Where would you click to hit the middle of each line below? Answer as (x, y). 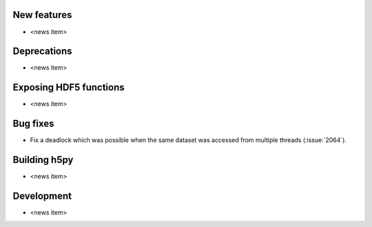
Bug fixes (33, 124)
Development (42, 196)
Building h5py (43, 160)
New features (42, 15)
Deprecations (42, 51)
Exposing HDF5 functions (69, 87)
